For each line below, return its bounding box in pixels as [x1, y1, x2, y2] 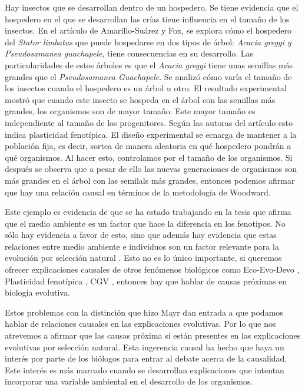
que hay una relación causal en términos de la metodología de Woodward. [5, 185, 271, 198]
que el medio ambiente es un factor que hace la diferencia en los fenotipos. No [5, 217, 286, 229]
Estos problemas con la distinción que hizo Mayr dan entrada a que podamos [5, 306, 283, 318]
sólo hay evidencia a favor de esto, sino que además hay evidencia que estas [5, 228, 277, 241]
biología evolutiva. [5, 286, 70, 299]
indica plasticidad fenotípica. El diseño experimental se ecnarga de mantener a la [5, 128, 297, 140]
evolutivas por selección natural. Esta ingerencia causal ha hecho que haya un [5, 340, 284, 353]
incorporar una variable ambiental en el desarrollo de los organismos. [5, 375, 253, 387]
